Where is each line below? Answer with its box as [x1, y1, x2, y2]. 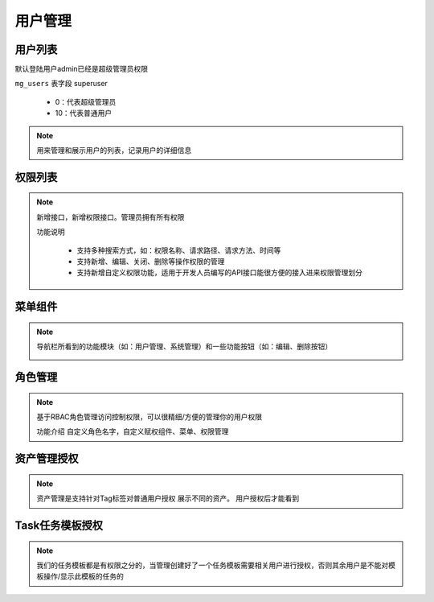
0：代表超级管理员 [55, 97, 117, 106]
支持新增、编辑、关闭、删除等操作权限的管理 [76, 256, 225, 266]
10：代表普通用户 [55, 109, 113, 118]
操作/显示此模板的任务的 [43, 571, 125, 581]
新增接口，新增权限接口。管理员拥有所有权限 [36, 212, 185, 221]
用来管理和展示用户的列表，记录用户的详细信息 [36, 146, 192, 155]
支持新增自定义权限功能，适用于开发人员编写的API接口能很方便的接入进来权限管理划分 [76, 268, 363, 278]
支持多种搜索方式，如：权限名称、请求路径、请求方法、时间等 [76, 245, 281, 255]
